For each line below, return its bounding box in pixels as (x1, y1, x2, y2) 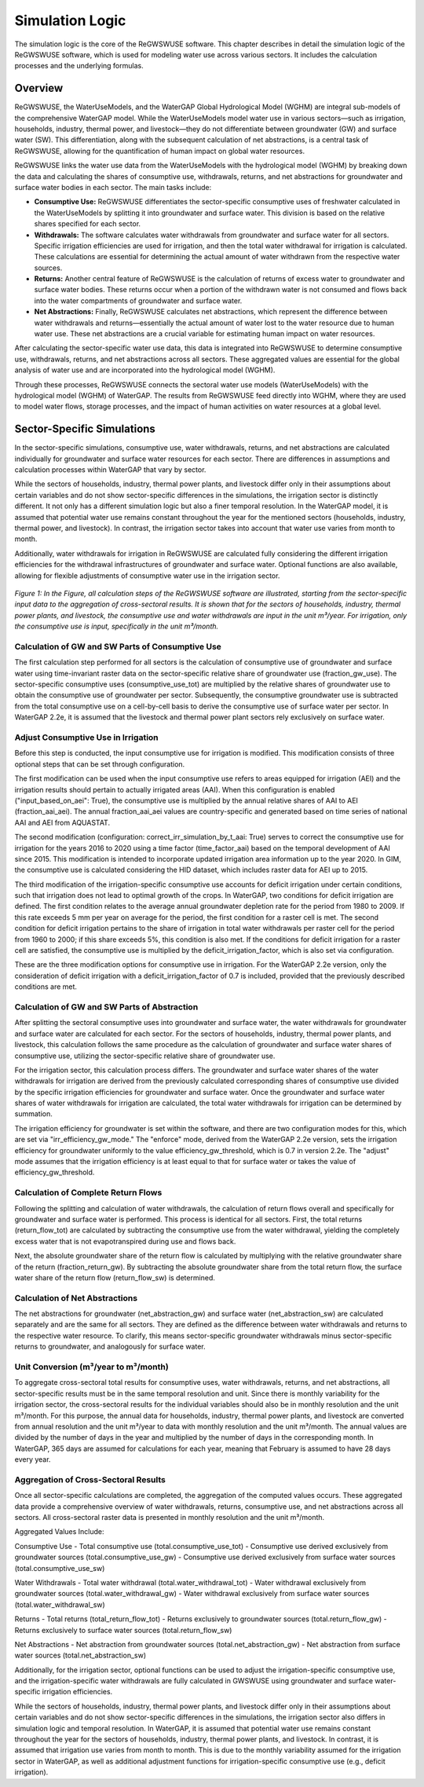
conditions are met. (14, 982, 78, 991)
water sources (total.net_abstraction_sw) (14, 1650, 147, 1661)
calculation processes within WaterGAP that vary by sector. (14, 465, 207, 474)
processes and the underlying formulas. (14, 61, 144, 71)
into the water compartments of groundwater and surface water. (34, 295, 243, 306)
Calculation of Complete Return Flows (14, 1187, 163, 1198)
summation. (14, 1109, 53, 1119)
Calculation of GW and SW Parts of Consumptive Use (14, 641, 221, 652)
